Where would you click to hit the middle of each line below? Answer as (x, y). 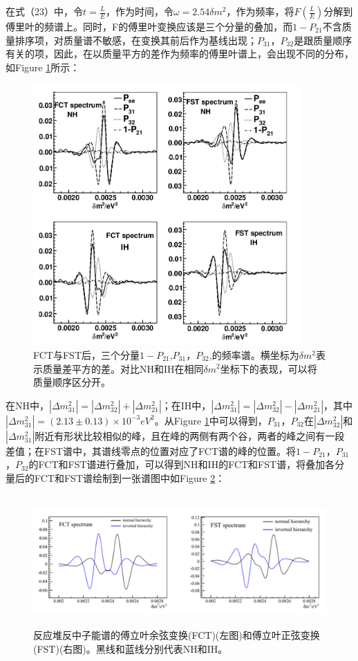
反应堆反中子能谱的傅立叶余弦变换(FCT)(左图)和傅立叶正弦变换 (177, 635)
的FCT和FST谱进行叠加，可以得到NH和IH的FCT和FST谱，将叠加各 (182, 464)
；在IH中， (186, 405)
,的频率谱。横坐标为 (254, 354)
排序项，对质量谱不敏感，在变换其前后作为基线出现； (136, 40)
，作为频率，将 (260, 11)
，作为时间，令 (139, 11)
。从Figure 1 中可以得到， (211, 420)
